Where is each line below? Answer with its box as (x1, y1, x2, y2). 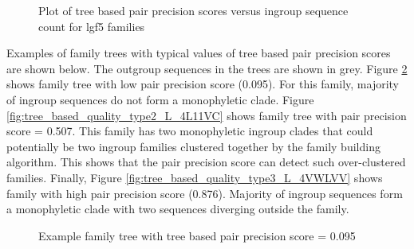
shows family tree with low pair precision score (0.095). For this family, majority (6, 76, 399, 92)
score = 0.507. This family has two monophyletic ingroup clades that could (6, 123, 373, 139)
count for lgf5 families (38, 18, 145, 34)
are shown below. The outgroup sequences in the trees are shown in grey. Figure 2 (6, 60, 408, 76)
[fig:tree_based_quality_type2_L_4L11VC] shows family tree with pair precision (6, 107, 407, 123)
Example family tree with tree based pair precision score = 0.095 (38, 227, 356, 243)
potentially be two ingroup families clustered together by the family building (6, 138, 380, 154)
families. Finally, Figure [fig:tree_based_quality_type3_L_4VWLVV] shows (6, 169, 383, 185)
